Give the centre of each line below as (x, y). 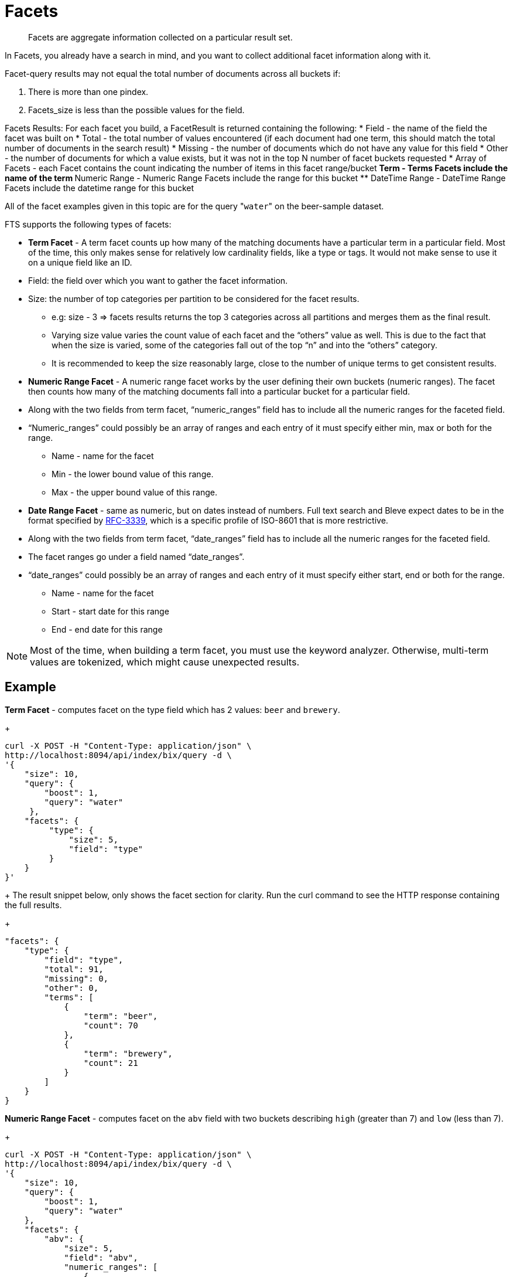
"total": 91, (74, 969)
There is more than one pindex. (88, 91)
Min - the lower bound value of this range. (133, 474)
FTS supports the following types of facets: (88, 224)
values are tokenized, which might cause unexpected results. (165, 662)
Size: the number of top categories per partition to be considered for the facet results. (194, 298)
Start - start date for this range (110, 611)
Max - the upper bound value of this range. (134, 492)
